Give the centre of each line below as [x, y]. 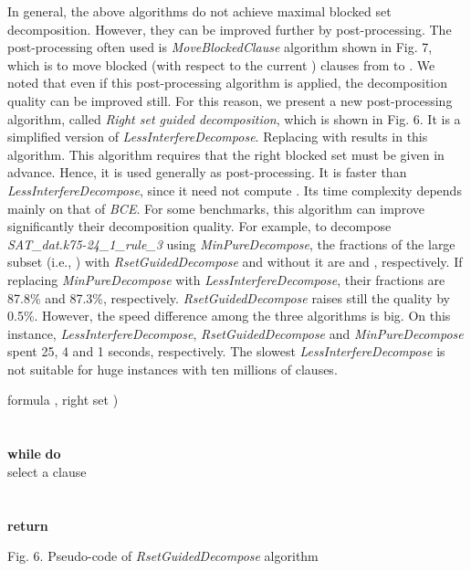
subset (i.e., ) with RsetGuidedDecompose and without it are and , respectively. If [235, 262]
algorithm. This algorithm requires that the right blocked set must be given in [226, 154]
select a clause [47, 471]
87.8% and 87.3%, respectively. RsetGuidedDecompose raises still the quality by [229, 297]
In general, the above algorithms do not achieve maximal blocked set [199, 11]
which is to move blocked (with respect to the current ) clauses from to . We [221, 64]
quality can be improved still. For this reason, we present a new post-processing [230, 100]
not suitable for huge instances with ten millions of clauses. [173, 369]
